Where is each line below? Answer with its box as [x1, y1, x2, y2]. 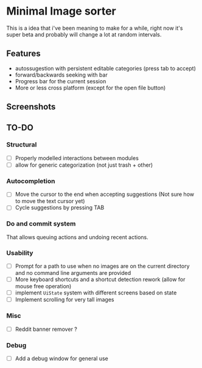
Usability [6, 248, 33, 257]
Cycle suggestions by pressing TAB [15, 204, 105, 211]
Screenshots [6, 102, 56, 112]
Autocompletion [6, 176, 55, 185]
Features [6, 49, 41, 59]
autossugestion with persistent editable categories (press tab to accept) [15, 64, 196, 72]
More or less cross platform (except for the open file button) [15, 84, 166, 91]
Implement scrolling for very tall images [15, 296, 114, 304]
